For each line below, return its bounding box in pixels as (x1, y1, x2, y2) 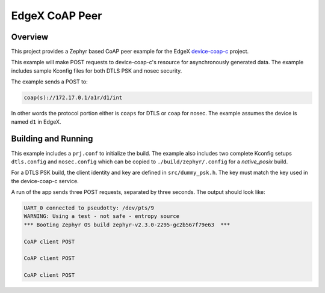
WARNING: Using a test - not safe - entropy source (23, 213, 180, 220)
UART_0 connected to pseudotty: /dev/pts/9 (23, 205, 155, 211)
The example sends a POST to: (11, 78, 88, 85)
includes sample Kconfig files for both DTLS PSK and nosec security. (11, 67, 182, 74)
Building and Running (11, 134, 93, 144)
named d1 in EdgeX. (11, 118, 61, 125)
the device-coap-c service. (11, 177, 79, 184)
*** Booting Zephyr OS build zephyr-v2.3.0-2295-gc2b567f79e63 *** (23, 221, 231, 228)
